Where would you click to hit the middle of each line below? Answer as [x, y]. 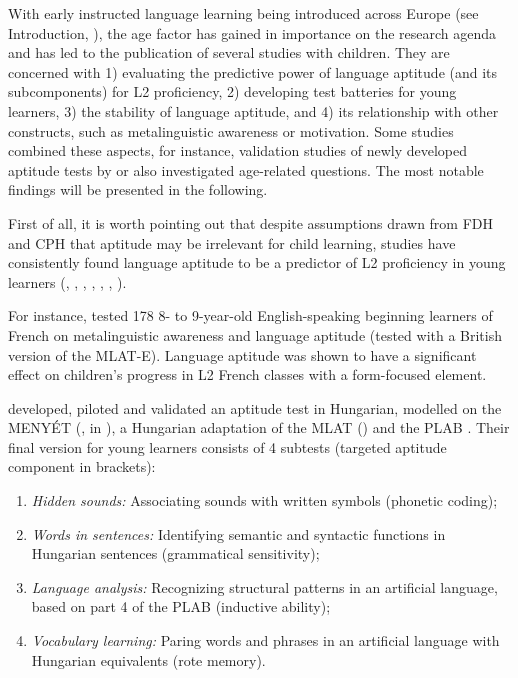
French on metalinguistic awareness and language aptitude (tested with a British [255, 334]
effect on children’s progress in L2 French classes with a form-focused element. [247, 374]
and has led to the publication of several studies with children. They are [229, 52]
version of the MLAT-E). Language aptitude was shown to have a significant [242, 354]
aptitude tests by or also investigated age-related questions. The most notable [246, 169]
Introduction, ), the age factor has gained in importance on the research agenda [252, 32]
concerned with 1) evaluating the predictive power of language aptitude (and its [253, 71]
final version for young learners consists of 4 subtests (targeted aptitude [227, 446]
